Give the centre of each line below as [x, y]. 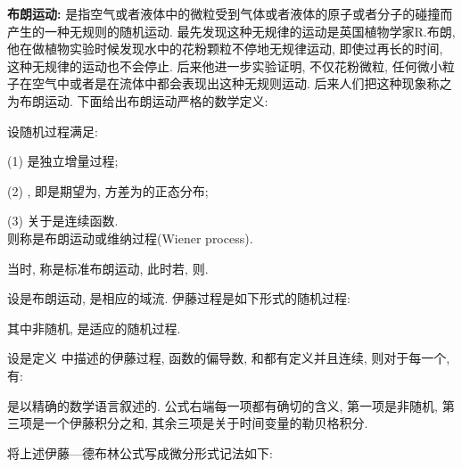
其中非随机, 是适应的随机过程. [94, 328]
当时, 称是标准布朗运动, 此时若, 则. [108, 268]
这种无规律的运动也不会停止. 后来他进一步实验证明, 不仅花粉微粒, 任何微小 [225, 66]
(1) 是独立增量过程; [63, 161]
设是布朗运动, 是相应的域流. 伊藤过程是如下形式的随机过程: [179, 298]
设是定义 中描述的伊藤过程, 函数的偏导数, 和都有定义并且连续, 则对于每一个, [229, 358]
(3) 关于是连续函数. [63, 221]
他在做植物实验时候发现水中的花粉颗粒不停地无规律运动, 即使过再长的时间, [225, 49]
